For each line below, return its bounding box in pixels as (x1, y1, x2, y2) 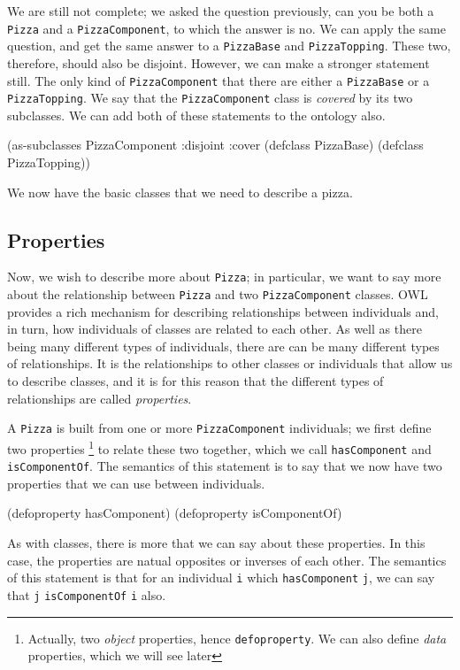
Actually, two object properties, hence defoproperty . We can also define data (27, 628, 447, 647)
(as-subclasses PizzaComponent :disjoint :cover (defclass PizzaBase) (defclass (7, 135, 424, 154)
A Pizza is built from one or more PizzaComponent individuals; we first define (7, 419, 432, 437)
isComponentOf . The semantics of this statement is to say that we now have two (7, 457, 442, 475)
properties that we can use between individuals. (7, 474, 265, 492)
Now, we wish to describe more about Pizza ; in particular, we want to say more (7, 267, 441, 286)
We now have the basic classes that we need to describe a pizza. (7, 182, 353, 201)
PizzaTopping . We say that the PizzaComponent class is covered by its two (7, 89, 413, 107)
